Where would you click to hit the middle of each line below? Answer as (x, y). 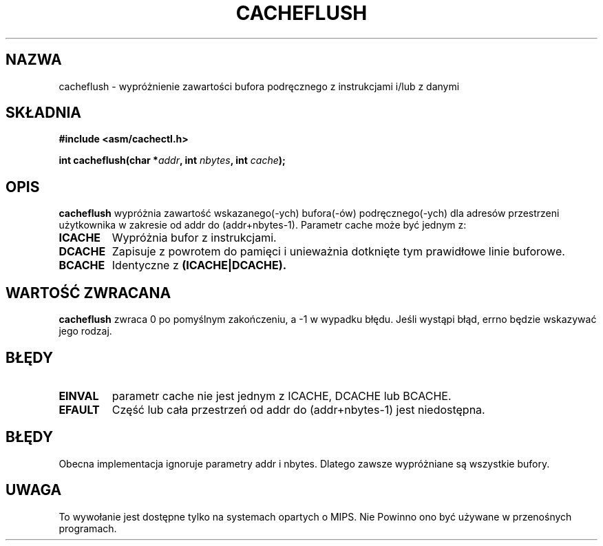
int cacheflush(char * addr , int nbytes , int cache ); (172, 160)
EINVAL (79, 396)
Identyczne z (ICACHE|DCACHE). (199, 265)
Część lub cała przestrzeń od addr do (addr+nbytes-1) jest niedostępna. (298, 409)
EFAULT (79, 409)
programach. (88, 528)
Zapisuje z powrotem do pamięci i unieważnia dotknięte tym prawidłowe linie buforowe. (338, 252)
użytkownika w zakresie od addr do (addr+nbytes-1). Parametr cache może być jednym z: (263, 225)
